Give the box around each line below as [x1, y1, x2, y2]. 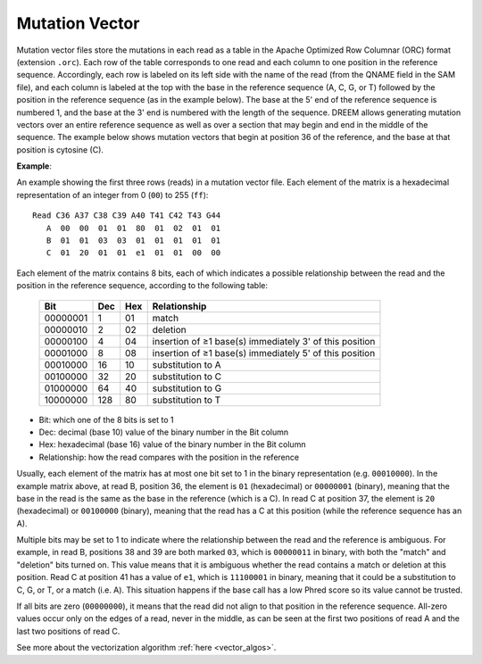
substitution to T [152, 394, 221, 406]
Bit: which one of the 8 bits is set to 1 [38, 414, 174, 425]
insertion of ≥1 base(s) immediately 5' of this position [152, 346, 376, 359]
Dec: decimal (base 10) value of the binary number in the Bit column [38, 427, 289, 437]
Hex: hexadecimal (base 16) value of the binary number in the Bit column [38, 439, 306, 450]
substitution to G [152, 382, 222, 394]
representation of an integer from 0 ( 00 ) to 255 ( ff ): [16, 189, 209, 200]
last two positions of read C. [16, 626, 120, 636]
